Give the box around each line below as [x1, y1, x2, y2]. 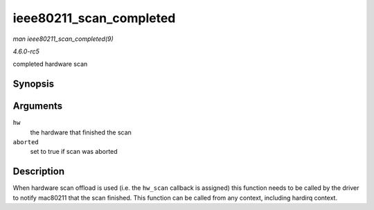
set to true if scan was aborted [30, 148, 118, 156]
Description [12, 166, 65, 177]
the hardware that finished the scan [30, 128, 132, 137]
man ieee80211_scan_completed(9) [12, 35, 114, 43]
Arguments [12, 100, 63, 112]
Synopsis [12, 78, 55, 90]
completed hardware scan [12, 60, 88, 69]
